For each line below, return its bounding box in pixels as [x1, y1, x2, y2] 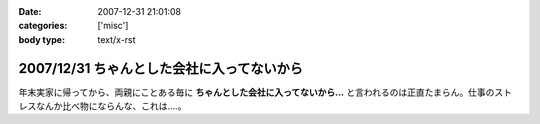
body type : [18, 33, 65, 45]
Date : [18, 6, 42, 17]
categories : [18, 20, 68, 32]
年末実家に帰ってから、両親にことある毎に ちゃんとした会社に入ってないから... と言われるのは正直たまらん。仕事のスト [18, 86, 513, 98]
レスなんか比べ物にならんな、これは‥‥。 [18, 100, 187, 112]
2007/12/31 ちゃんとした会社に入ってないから [18, 60, 304, 77]
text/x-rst [97, 33, 136, 45]
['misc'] [97, 20, 129, 32]
